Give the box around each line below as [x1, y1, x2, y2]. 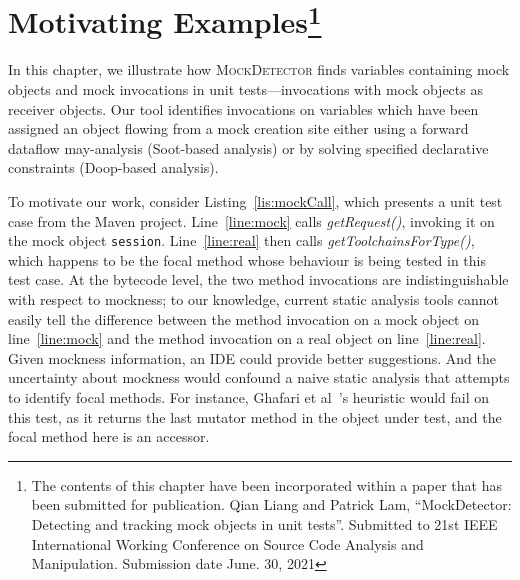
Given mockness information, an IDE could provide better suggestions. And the [8, 347, 496, 368]
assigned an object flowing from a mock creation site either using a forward [8, 118, 469, 139]
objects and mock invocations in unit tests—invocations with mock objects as [8, 79, 483, 100]
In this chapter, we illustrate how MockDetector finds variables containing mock [8, 59, 510, 80]
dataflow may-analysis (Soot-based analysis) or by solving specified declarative [8, 137, 489, 158]
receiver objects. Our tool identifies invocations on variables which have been [8, 98, 479, 119]
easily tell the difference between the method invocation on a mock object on [8, 308, 480, 329]
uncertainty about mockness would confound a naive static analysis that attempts [8, 367, 510, 388]
